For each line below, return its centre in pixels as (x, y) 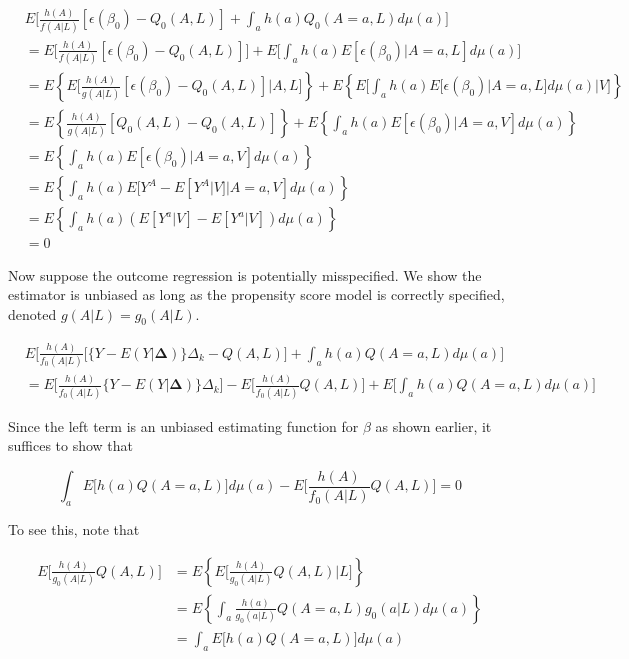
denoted (32, 313)
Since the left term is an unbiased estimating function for (183, 425)
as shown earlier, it (433, 425)
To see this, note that (74, 529)
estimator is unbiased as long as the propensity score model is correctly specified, (256, 294)
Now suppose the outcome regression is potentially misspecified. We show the (245, 274)
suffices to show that (71, 445)
